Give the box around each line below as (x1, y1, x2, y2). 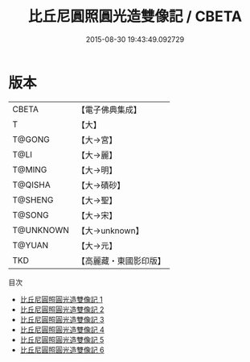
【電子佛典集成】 (76, 104, 142, 115)
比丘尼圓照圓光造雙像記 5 (19, 335, 105, 344)
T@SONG (12, 209, 50, 220)
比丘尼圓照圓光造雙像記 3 (19, 314, 105, 324)
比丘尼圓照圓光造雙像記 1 (19, 294, 103, 304)
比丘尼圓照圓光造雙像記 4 (19, 324, 105, 335)
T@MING (12, 164, 47, 175)
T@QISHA (12, 179, 51, 190)
